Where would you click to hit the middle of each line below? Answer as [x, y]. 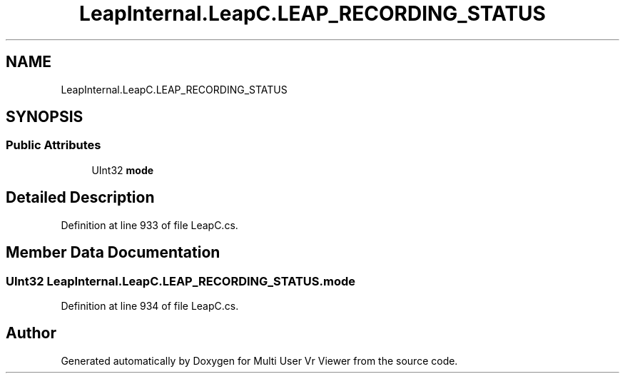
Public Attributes [54, 145]
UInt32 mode [123, 170]
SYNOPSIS [45, 117]
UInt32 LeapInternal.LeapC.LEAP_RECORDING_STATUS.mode [181, 281]
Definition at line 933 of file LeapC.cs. [149, 225]
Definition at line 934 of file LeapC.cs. [150, 305]
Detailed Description [80, 198]
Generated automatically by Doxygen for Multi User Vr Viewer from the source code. [259, 360]
